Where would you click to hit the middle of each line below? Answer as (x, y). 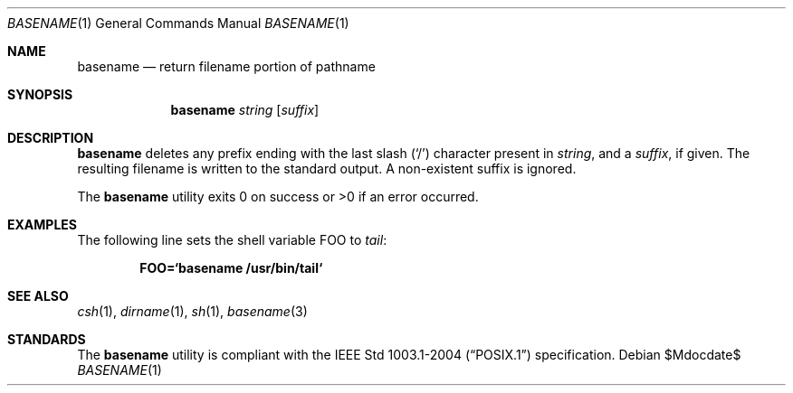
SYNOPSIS (40, 94)
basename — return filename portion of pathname (226, 66)
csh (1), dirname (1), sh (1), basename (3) (192, 311)
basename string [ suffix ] (245, 110)
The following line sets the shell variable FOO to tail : (232, 240)
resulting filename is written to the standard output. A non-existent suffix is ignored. (327, 168)
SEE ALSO (38, 296)
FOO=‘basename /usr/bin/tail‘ (231, 268)
